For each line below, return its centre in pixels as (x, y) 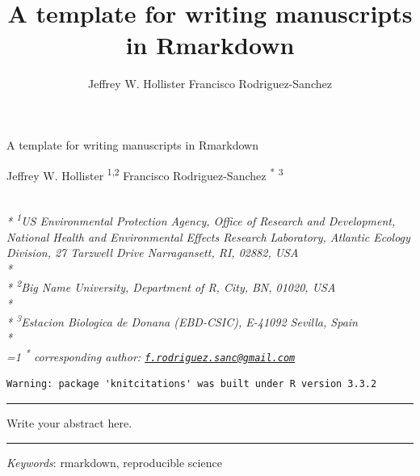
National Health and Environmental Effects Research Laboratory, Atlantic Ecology (208, 236)
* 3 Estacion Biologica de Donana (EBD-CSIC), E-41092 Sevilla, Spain (182, 320)
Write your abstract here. (69, 422)
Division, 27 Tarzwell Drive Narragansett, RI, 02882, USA (153, 253)
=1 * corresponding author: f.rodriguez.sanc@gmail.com (151, 355)
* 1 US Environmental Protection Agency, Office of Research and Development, (201, 219)
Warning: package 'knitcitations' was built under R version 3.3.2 (192, 384)
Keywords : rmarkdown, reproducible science (114, 462)
